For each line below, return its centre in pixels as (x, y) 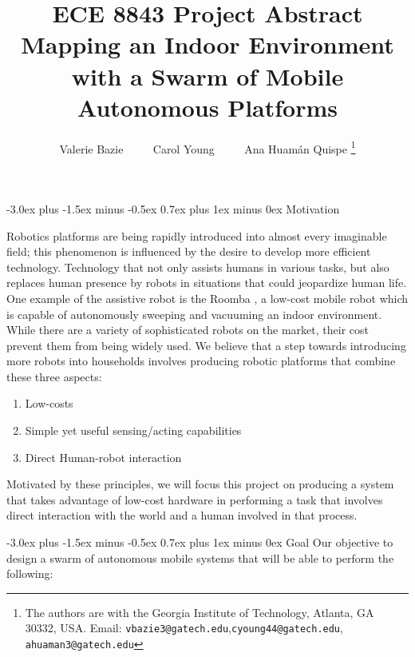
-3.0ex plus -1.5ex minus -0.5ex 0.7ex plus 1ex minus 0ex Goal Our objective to (200, 542)
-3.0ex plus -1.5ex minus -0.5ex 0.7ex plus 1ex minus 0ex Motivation (173, 208)
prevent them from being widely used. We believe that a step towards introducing (206, 345)
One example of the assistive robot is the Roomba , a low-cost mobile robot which (207, 298)
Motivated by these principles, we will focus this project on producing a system (200, 484)
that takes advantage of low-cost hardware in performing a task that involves (195, 499)
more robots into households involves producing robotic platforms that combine (201, 361)
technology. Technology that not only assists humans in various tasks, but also (198, 267)
